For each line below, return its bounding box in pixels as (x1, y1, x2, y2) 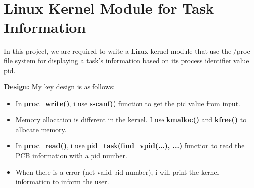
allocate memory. (15, 124, 67, 134)
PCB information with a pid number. (15, 150, 127, 161)
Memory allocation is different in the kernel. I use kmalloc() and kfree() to (15, 114, 247, 125)
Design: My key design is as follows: (4, 81, 115, 92)
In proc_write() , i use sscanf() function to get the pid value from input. (15, 98, 240, 108)
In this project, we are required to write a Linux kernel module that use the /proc (4, 46, 250, 56)
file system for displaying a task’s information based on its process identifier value (4, 55, 249, 65)
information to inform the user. (15, 176, 109, 187)
